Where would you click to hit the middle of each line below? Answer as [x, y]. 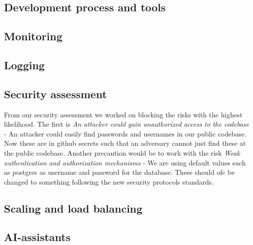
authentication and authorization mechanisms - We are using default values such [125, 162]
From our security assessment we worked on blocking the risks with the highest [123, 114]
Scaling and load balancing [73, 208]
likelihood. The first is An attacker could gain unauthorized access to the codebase [126, 124]
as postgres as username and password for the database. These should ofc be [119, 172]
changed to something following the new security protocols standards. [109, 181]
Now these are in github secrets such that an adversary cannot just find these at [125, 143]
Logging [24, 65]
